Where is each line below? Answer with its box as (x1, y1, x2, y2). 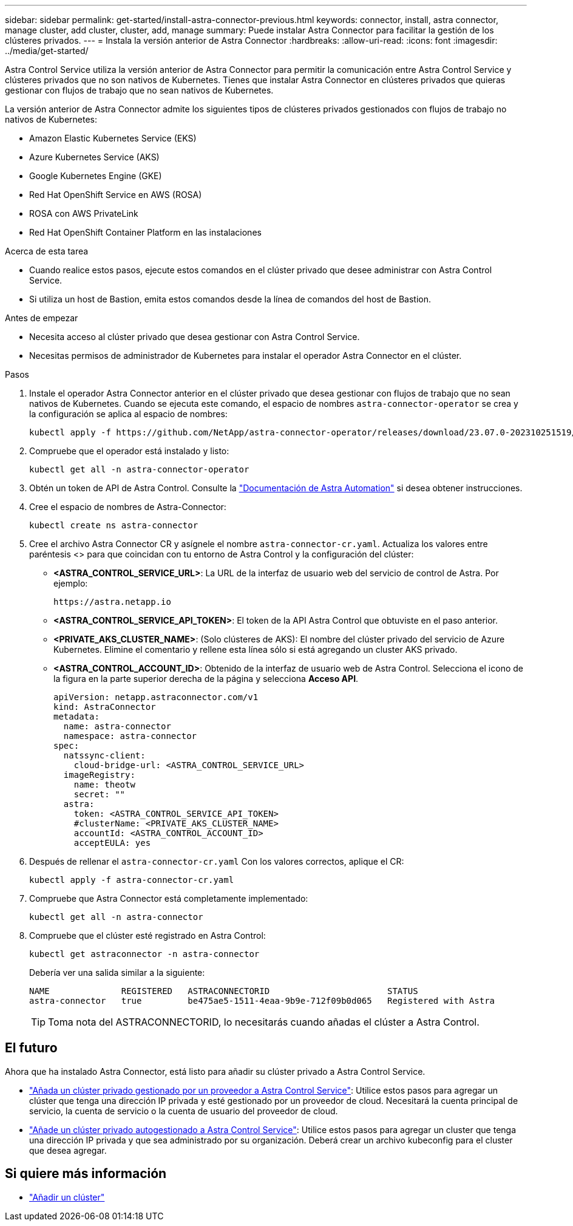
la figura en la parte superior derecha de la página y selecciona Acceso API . (53, 673, 359, 684)
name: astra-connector (63, 721, 171, 731)
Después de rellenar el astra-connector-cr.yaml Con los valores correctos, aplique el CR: (29, 856, 404, 867)
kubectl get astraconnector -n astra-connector (29, 949, 260, 959)
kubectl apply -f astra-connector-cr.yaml (29, 875, 234, 885)
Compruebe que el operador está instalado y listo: (29, 446, 229, 456)
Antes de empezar (5, 313, 78, 323)
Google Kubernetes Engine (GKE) (29, 171, 162, 181)
